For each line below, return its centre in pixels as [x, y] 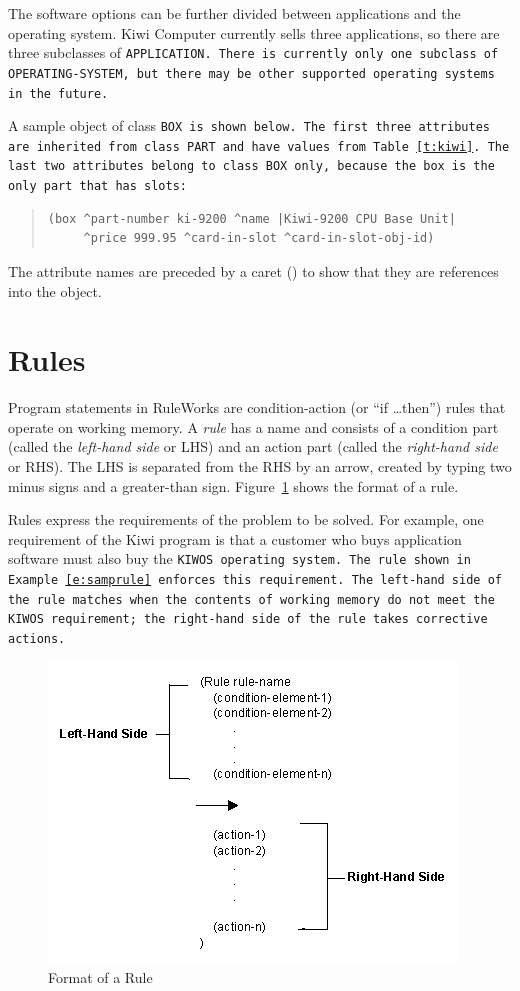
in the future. [58, 93]
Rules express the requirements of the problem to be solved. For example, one [246, 519]
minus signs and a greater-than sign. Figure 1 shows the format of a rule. [233, 485]
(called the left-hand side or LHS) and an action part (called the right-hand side [253, 446]
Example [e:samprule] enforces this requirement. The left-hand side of [255, 580]
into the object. [55, 290]
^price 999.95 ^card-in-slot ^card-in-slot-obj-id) [259, 238]
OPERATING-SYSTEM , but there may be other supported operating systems [251, 73]
